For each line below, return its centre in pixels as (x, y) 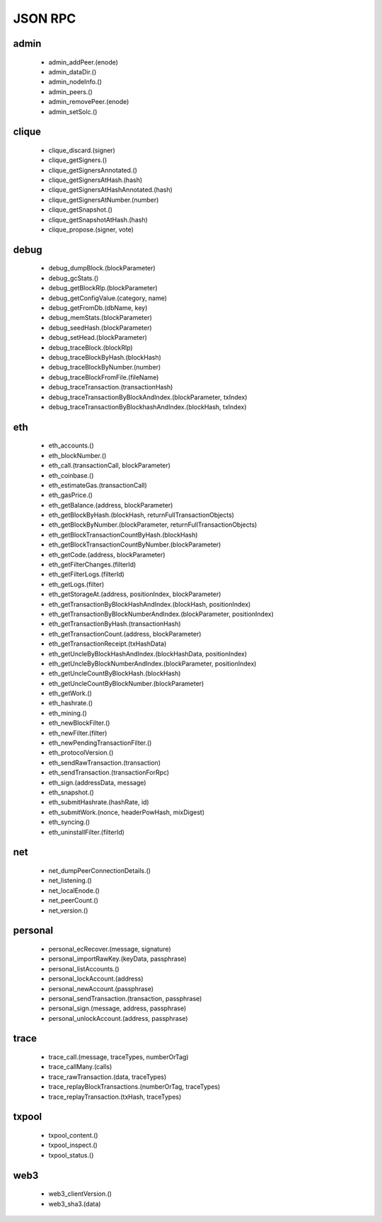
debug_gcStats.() (74, 278)
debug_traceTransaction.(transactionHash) (111, 387)
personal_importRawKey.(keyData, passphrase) (117, 959)
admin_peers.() (71, 91)
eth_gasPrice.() (71, 495)
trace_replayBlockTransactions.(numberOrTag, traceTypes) (134, 1087)
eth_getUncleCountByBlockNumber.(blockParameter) (126, 683)
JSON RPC (45, 18)
